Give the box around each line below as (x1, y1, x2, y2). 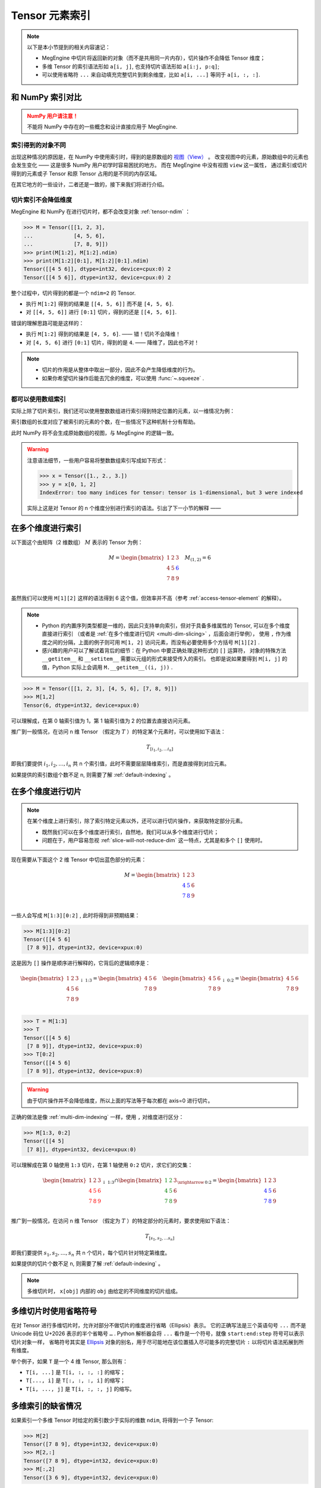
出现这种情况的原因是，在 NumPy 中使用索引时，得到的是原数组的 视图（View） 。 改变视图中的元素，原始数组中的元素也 (11, 154, 309, 161)
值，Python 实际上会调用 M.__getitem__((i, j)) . (42, 664, 173, 671)
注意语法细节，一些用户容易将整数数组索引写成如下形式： (27, 457, 168, 464)
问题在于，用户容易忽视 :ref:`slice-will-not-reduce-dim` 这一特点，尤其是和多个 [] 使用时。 (42, 837, 266, 844)
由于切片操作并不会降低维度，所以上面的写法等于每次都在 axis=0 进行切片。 (27, 1097, 213, 1104)
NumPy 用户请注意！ (27, 112, 78, 119)
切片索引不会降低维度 (11, 195, 73, 204)
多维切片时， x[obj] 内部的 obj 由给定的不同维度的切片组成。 (27, 1287, 181, 1295)
